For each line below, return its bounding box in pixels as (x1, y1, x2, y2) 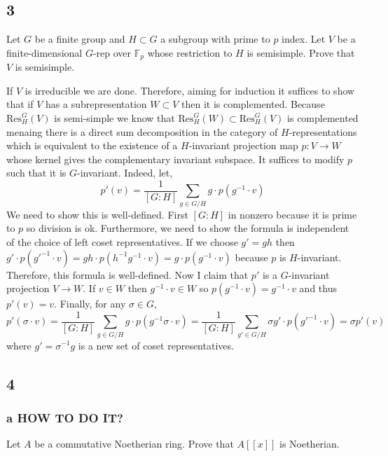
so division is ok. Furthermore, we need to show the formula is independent (26, 221, 349, 235)
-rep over (92, 45, 132, 60)
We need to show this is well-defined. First (6, 207, 188, 221)
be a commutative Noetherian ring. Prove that (34, 436, 234, 451)
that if (6, 97, 34, 111)
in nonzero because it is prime (228, 207, 357, 221)
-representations (289, 124, 357, 139)
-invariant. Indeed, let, (77, 165, 173, 180)
